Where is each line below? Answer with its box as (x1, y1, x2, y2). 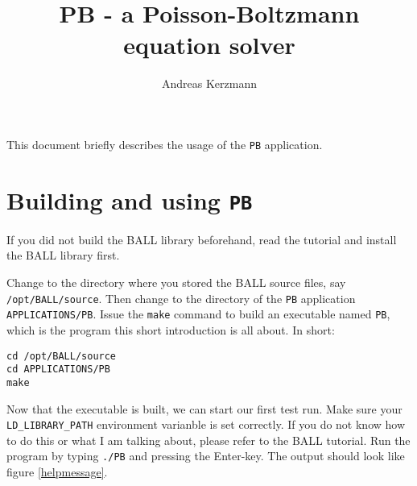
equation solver (123, 28, 295, 61)
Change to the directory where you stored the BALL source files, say (6, 274, 346, 290)
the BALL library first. (6, 247, 120, 264)
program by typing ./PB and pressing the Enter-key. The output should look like (6, 447, 405, 464)
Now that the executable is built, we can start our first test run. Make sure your (6, 400, 403, 417)
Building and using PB (6, 183, 253, 216)
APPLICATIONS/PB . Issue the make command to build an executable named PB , (6, 305, 390, 322)
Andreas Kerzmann (162, 75, 257, 92)
